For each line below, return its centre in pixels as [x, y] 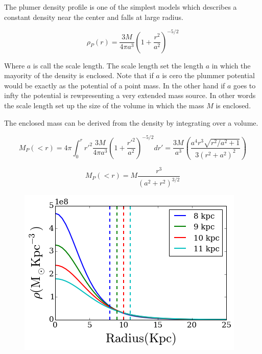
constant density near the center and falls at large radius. [94, 17]
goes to [245, 85]
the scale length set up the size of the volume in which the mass [104, 105]
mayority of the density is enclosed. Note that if [79, 75]
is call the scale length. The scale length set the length [118, 65]
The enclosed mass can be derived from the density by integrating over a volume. [131, 122]
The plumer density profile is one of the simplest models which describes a [121, 7]
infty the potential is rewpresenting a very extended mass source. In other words [130, 95]
